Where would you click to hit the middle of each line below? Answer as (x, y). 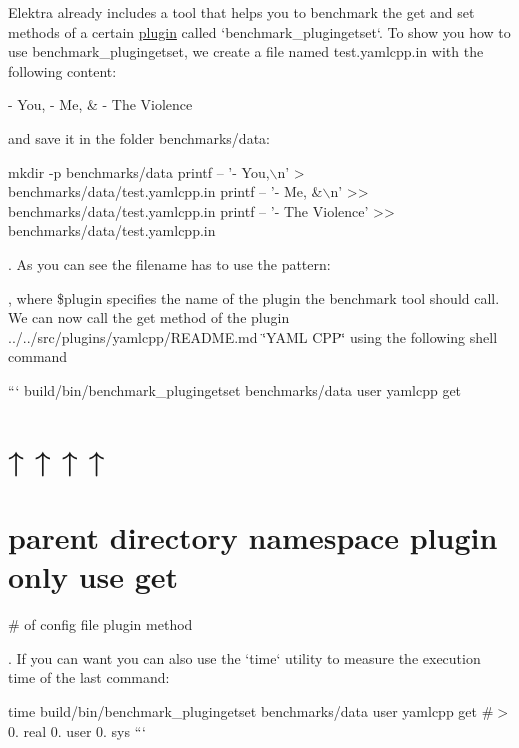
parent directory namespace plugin (253, 537)
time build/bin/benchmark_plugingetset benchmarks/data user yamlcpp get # (251, 710)
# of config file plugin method (100, 624)
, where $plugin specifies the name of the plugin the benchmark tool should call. (254, 297)
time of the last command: (89, 677)
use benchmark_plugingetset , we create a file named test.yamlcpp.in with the (246, 51)
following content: (62, 70)
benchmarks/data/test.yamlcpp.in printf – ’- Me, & (165, 191)
